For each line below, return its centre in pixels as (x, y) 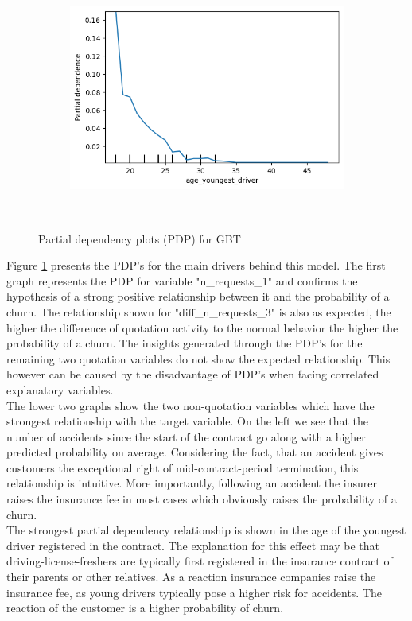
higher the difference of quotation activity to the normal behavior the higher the (202, 327)
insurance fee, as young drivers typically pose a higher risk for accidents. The (194, 592)
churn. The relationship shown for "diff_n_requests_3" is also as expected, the (199, 311)
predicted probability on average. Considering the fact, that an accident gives (195, 452)
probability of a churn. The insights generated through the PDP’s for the (185, 343)
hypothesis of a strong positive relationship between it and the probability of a (198, 296)
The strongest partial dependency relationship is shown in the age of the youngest (206, 530)
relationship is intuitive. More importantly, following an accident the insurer (192, 483)
